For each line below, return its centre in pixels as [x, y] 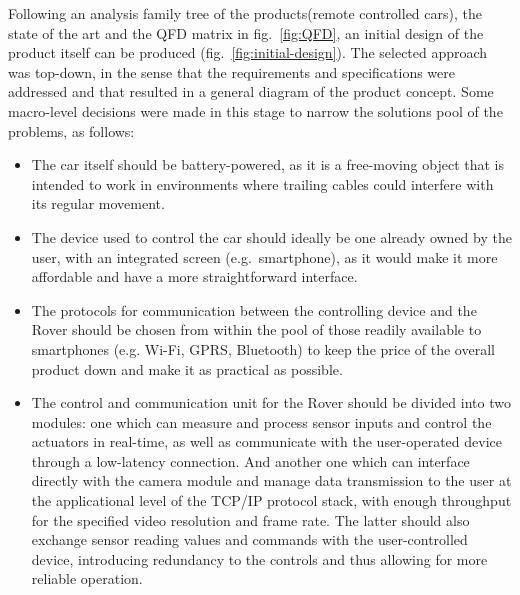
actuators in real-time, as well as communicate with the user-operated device [266, 441]
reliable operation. [87, 578]
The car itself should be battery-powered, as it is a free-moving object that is [268, 164]
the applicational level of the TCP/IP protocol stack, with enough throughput [271, 500]
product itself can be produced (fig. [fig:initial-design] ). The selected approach [248, 52]
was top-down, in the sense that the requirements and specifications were [231, 71]
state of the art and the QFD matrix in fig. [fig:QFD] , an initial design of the [246, 32]
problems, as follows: [71, 130]
